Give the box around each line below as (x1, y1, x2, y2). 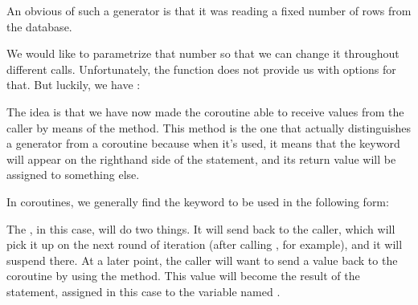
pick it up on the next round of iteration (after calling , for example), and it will (6, 236, 403, 253)
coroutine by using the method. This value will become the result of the (6, 267, 360, 284)
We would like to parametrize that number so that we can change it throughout (6, 45, 400, 62)
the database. (6, 18, 72, 35)
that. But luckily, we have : (6, 76, 141, 93)
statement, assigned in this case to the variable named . (6, 283, 281, 299)
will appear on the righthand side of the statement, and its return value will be (6, 150, 396, 167)
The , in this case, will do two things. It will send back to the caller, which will (6, 220, 395, 237)
